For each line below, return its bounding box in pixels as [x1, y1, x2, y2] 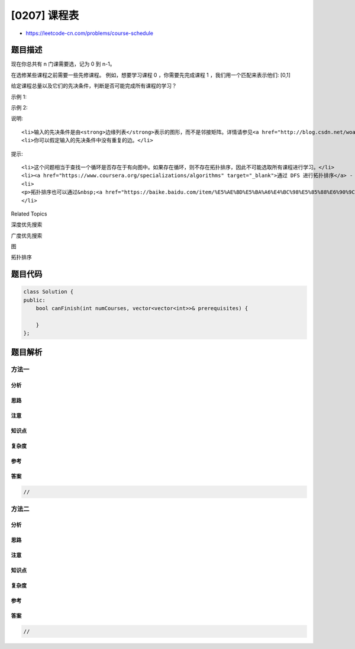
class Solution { [23, 288, 74, 295]
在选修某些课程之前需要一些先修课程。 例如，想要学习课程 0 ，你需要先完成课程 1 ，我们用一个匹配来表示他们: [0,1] [11, 71, 291, 78]
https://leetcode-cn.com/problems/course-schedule [25, 30, 154, 37]
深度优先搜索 [11, 221, 43, 228]
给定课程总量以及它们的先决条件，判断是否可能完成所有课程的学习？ [11, 82, 177, 89]
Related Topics [11, 210, 47, 217]
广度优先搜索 [11, 232, 43, 239]
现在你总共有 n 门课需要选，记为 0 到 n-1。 [11, 60, 115, 68]
